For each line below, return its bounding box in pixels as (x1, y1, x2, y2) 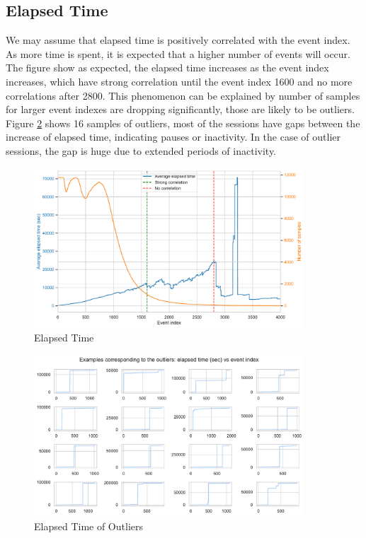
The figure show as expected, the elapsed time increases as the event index (6, 60, 329, 75)
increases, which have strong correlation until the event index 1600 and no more (6, 74, 353, 88)
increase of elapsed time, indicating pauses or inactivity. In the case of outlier (6, 129, 341, 144)
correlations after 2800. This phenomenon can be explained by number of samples (6, 88, 360, 103)
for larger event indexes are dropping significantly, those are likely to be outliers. (6, 102, 355, 117)
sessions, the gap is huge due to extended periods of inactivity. (6, 143, 277, 158)
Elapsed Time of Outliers (34, 518, 143, 533)
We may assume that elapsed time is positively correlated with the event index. (6, 33, 350, 47)
